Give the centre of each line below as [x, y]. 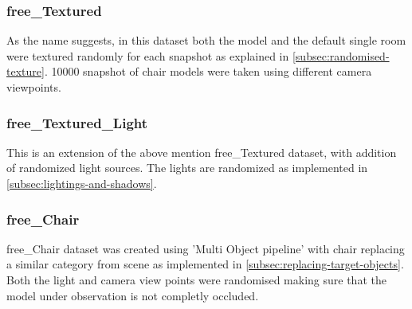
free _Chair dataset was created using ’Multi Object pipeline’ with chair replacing [206, 248]
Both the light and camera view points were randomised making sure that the [196, 280]
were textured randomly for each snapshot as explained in [148, 55]
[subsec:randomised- [341, 55]
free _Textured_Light [77, 122]
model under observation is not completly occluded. [133, 295]
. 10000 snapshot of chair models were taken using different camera [208, 71]
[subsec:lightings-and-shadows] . [82, 183]
